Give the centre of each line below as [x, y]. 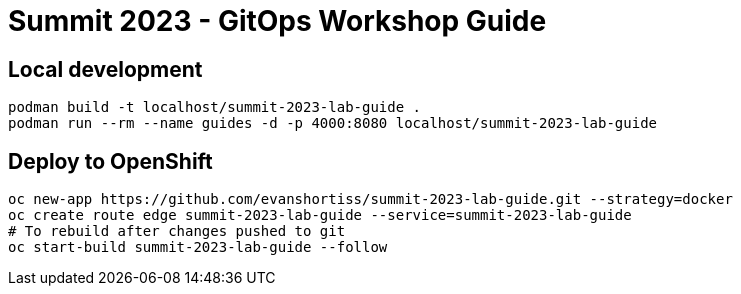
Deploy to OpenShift [110, 161]
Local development [105, 69]
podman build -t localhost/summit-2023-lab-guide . [215, 107]
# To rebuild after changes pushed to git [177, 231]
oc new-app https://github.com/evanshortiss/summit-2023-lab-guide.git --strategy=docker [370, 199]
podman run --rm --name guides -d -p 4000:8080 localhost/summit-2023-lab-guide [333, 123]
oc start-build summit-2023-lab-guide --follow [198, 247]
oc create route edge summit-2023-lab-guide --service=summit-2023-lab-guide [320, 215]
